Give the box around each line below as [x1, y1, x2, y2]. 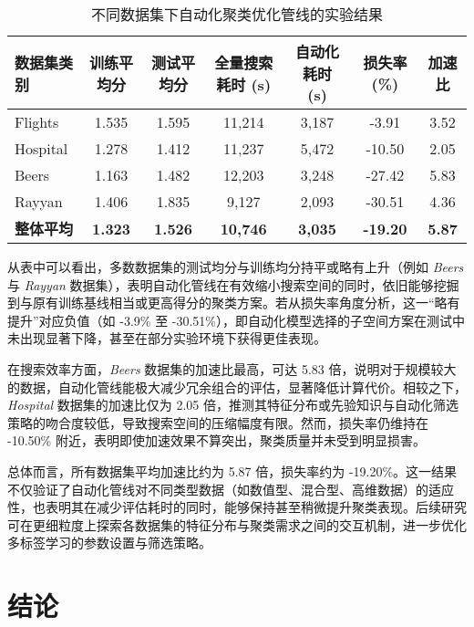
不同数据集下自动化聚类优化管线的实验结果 [90, 4, 383, 25]
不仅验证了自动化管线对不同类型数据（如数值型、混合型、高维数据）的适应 [7, 479, 454, 498]
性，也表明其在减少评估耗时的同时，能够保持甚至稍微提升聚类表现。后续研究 [7, 497, 467, 517]
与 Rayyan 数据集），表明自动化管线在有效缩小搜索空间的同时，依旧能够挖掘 [7, 275, 459, 294]
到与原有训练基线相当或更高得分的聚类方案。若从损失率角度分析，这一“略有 [7, 293, 460, 312]
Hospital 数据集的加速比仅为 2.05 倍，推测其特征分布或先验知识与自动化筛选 [7, 395, 459, 414]
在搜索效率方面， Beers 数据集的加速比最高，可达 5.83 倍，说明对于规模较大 [7, 359, 457, 378]
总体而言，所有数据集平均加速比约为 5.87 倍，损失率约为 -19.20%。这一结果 [7, 461, 458, 480]
